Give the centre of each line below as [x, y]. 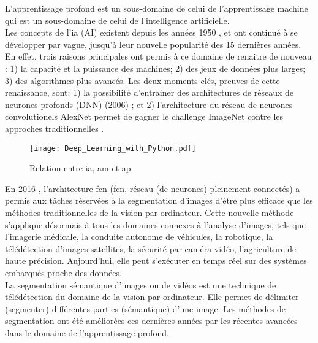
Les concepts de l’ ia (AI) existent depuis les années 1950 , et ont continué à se [151, 32]
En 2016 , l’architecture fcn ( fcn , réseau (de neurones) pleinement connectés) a [153, 188]
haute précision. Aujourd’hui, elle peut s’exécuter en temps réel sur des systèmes [156, 260]
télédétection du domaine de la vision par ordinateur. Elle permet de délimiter [152, 297]
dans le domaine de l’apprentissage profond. [87, 332]
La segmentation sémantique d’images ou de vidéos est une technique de [141, 284]
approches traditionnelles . [55, 128]
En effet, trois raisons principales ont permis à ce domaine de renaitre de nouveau [158, 56]
